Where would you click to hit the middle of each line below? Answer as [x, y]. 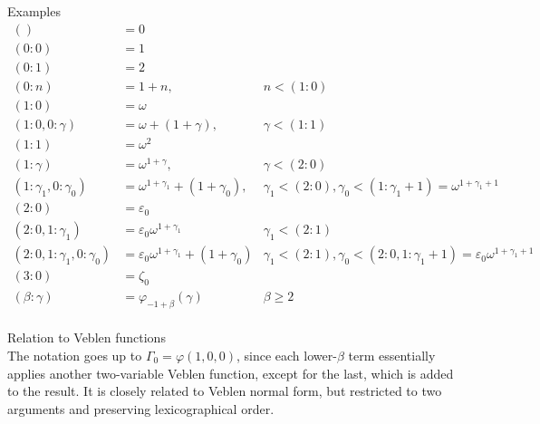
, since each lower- [286, 355]
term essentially [392, 355]
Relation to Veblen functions [87, 337]
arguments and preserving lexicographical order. [141, 408]
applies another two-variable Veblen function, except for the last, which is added [231, 373]
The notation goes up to [75, 355]
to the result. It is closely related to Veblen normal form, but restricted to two [225, 391]
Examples [34, 11]
